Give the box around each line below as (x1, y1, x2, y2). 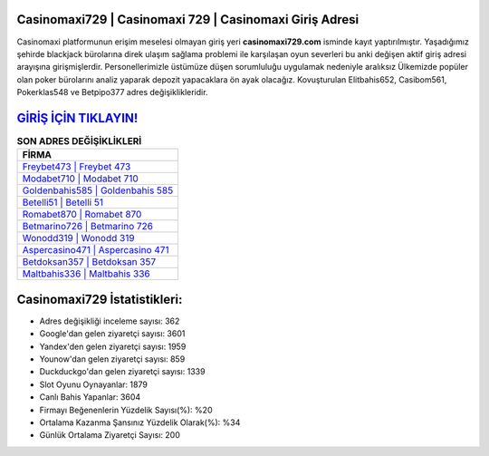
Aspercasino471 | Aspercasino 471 (22, 244, 169, 257)
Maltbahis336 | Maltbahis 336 (22, 267, 150, 280)
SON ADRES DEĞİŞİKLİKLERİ (16, 135, 142, 148)
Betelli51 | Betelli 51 (22, 196, 104, 209)
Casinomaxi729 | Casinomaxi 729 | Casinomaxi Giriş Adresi (16, 12, 360, 27)
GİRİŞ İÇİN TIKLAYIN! (16, 110, 139, 126)
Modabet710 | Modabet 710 (22, 172, 139, 185)
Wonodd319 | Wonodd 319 (22, 232, 135, 245)
